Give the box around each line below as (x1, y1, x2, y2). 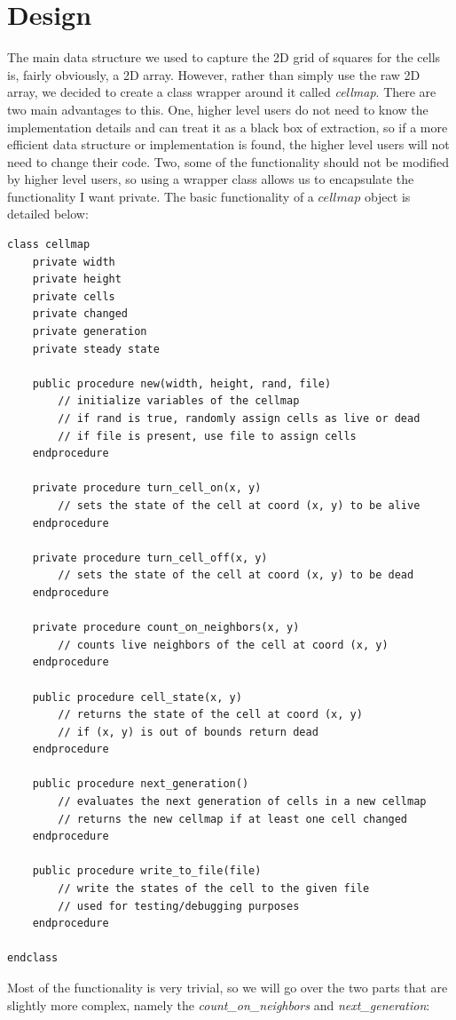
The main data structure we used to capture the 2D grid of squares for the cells (7, 48, 441, 67)
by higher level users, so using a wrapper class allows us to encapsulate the (7, 170, 414, 188)
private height (32, 273, 122, 286)
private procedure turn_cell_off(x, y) (32, 551, 268, 564)
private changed (32, 307, 129, 321)
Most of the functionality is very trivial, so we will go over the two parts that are (7, 978, 448, 996)
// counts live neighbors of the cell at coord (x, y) (58, 638, 389, 651)
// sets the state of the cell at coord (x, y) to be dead (58, 569, 414, 582)
